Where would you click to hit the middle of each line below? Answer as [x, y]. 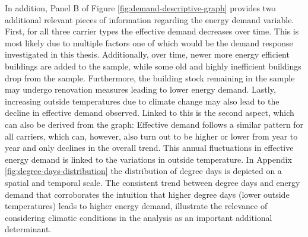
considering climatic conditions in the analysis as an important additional [139, 217]
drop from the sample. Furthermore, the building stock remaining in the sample [150, 78]
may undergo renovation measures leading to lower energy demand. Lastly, [140, 89]
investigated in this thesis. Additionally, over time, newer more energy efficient [147, 54]
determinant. [28, 229]
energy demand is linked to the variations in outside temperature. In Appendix [148, 159]
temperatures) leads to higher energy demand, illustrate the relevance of [136, 206]
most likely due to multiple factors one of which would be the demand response [149, 42]
